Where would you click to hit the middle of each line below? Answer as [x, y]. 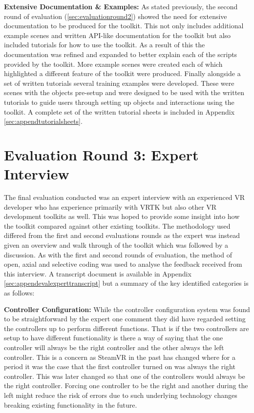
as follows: [19, 292]
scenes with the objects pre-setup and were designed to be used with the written [124, 92]
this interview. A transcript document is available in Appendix [98, 273]
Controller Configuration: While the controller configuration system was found [127, 309]
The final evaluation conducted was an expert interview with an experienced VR [125, 197]
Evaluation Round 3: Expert [101, 154]
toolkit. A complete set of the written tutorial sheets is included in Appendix [119, 111]
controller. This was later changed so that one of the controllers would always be [125, 376]
